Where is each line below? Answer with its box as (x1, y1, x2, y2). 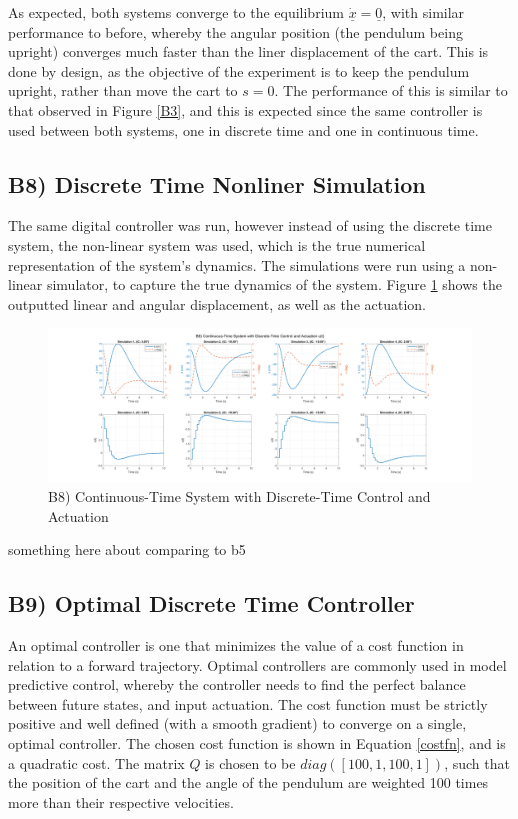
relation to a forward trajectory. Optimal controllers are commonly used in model (8, 654, 507, 675)
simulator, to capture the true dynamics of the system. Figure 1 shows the (46, 274, 502, 295)
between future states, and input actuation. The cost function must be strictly (8, 693, 488, 714)
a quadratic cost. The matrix (8, 752, 185, 773)
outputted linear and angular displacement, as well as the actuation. (8, 293, 426, 314)
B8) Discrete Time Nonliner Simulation (8, 168, 426, 199)
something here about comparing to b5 (8, 539, 246, 560)
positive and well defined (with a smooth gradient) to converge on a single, (8, 713, 467, 734)
